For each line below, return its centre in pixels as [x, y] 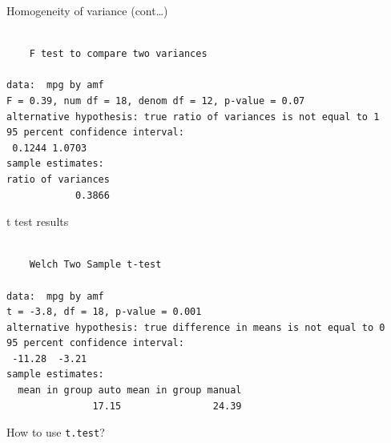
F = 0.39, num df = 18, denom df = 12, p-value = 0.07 [156, 101]
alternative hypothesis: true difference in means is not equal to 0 [196, 327]
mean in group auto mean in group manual [130, 391]
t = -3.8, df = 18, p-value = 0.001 [104, 312]
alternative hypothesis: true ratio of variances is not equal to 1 [193, 117]
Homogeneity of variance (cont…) [87, 10]
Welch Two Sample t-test [95, 265]
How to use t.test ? [56, 432]
